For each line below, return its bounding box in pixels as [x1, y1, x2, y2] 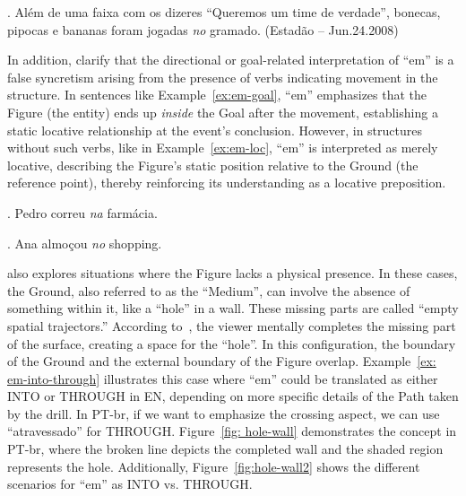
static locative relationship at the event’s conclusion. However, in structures [7, 120, 422, 139]
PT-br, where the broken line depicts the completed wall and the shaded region [7, 439, 444, 458]
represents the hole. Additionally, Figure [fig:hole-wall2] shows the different [7, 457, 420, 475]
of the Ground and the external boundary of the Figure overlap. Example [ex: [7, 352, 436, 370]
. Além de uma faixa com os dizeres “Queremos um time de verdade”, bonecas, [7, 3, 441, 21]
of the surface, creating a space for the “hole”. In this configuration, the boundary [7, 334, 456, 352]
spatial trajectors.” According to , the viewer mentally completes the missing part [7, 316, 456, 335]
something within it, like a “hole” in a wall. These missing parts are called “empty [7, 299, 459, 318]
